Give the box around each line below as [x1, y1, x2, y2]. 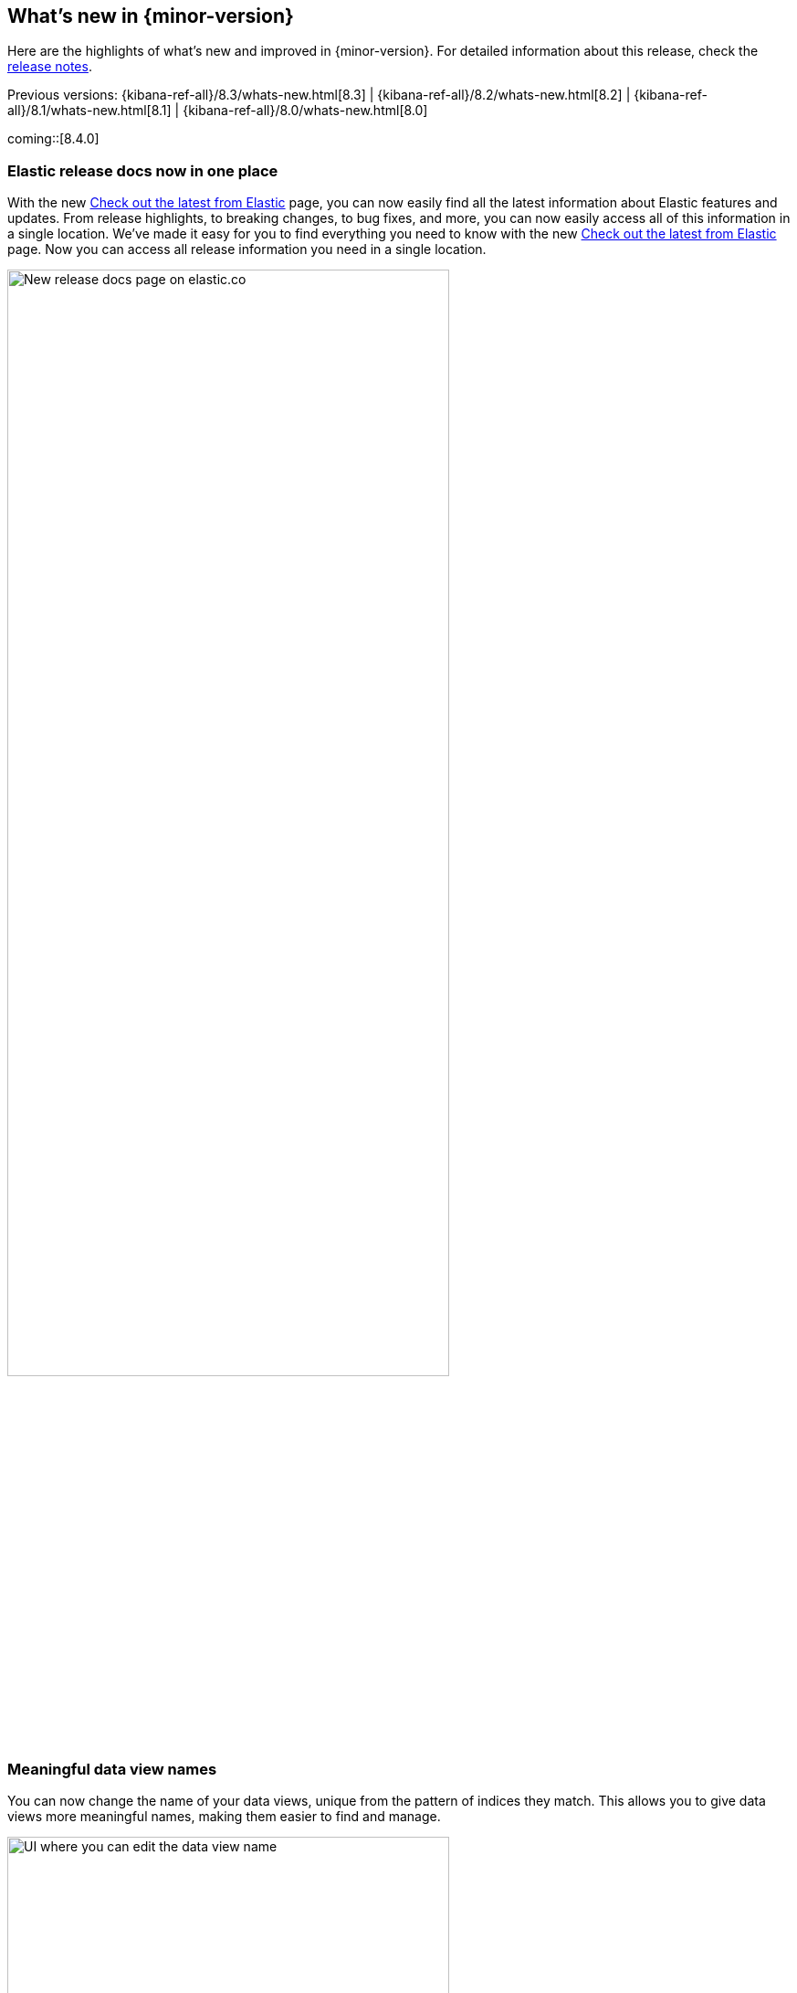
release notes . [7, 58, 92, 75]
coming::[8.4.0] [7, 131, 100, 147]
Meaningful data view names [7, 1759, 217, 1778]
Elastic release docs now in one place [7, 161, 278, 180]
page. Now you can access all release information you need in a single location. [7, 241, 487, 258]
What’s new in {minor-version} [7, 5, 294, 27]
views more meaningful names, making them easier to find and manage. [7, 1807, 441, 1824]
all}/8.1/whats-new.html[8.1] [7, 102, 172, 119]
